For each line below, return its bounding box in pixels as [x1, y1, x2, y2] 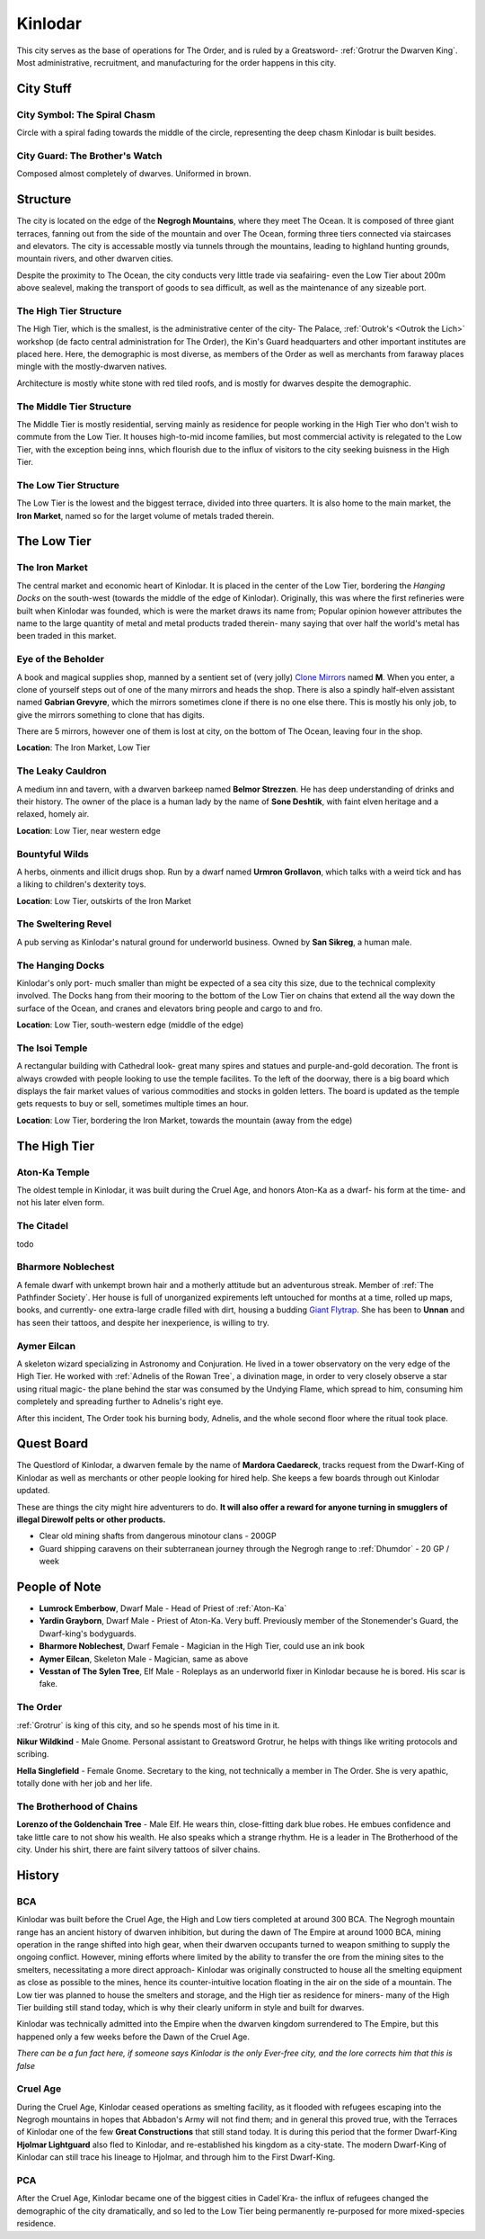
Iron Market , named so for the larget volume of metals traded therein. [16, 510, 274, 521]
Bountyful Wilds [16, 847, 89, 860]
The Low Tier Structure [16, 479, 120, 491]
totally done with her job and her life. [16, 1778, 153, 1789]
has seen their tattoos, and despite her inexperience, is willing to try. [16, 1317, 269, 1328]
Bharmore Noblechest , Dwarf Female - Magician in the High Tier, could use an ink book [39, 1641, 366, 1652]
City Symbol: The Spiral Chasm [16, 108, 156, 121]
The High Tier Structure [16, 304, 122, 317]
